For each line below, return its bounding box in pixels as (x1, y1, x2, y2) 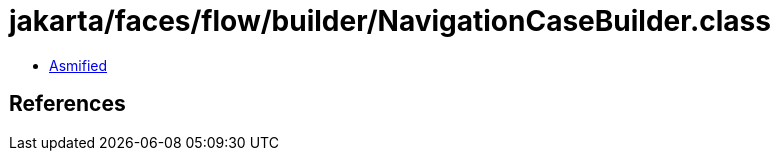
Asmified (49, 56, 108, 74)
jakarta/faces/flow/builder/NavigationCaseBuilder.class (9, 4, 771, 38)
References (9, 91, 126, 117)
